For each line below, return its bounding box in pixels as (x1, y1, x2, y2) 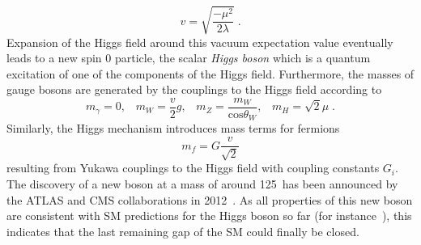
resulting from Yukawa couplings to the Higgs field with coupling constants (6, 159, 380, 176)
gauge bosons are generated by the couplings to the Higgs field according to (6, 81, 382, 98)
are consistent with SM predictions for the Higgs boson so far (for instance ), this (6, 207, 412, 224)
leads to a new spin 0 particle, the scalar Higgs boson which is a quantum (6, 49, 371, 66)
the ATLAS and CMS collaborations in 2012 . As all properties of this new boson (6, 191, 413, 208)
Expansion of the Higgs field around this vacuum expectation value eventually (6, 33, 393, 50)
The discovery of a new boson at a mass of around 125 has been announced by (6, 175, 398, 192)
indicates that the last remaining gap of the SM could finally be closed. (6, 222, 359, 239)
